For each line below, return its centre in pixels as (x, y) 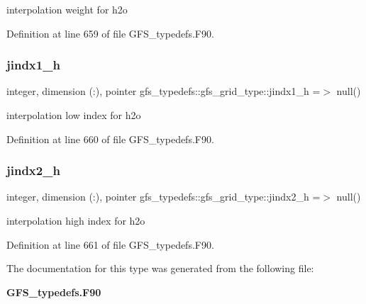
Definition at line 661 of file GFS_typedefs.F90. (110, 244)
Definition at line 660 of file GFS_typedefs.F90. (110, 139)
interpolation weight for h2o (67, 9)
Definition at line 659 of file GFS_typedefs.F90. (110, 33)
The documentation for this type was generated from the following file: (160, 268)
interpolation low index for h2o (74, 115)
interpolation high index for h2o (76, 220)
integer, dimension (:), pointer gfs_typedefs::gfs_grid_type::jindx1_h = (163, 91)
